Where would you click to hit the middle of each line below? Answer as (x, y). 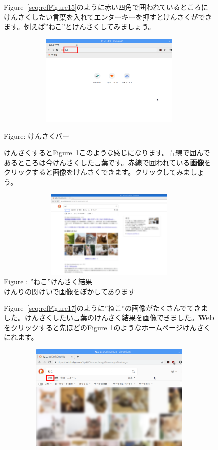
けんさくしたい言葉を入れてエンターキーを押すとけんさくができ (108, 17)
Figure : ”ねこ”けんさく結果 (48, 281)
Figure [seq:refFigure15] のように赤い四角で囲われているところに (106, 7)
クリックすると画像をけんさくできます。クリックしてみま (97, 172)
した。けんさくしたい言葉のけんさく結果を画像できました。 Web (109, 318)
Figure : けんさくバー (37, 136)
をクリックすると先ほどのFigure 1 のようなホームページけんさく (107, 327)
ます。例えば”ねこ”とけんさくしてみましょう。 (80, 27)
